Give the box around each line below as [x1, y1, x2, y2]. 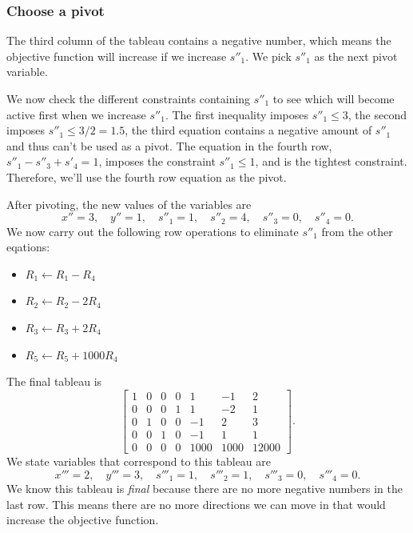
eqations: [6, 238, 50, 255]
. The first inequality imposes [165, 106, 309, 122]
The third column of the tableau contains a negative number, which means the [6, 32, 391, 49]
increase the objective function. [6, 511, 159, 528]
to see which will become [272, 90, 395, 106]
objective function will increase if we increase [6, 47, 227, 64]
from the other [321, 222, 393, 239]
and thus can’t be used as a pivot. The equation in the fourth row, [6, 137, 332, 154]
